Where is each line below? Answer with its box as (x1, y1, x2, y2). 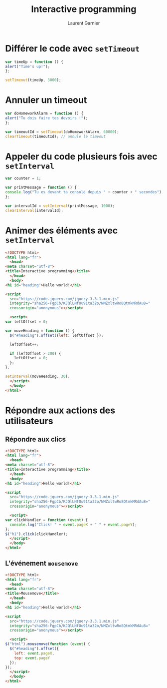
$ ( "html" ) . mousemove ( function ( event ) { (5, 642, 91, 647)
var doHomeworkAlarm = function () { (5, 111, 84, 116)
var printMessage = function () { (5, 185, 77, 190)
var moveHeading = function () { (5, 328, 75, 333)
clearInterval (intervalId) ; (5, 208, 64, 213)
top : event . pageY (14, 656, 50, 661)
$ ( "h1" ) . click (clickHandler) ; (5, 531, 68, 537)
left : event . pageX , (14, 651, 55, 656)
